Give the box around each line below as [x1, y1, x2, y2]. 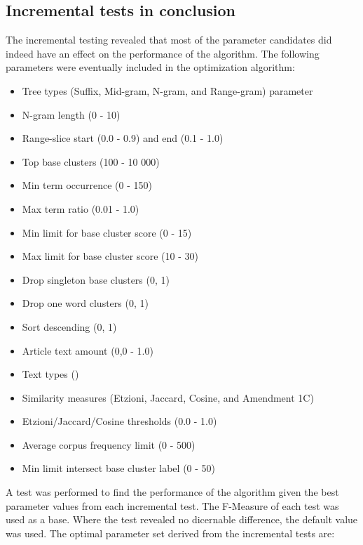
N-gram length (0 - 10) [22, 107, 121, 122]
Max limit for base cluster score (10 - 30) [22, 249, 198, 263]
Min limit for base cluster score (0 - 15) [22, 225, 192, 239]
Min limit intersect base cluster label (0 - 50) [22, 461, 216, 475]
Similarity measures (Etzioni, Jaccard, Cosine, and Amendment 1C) [22, 390, 314, 405]
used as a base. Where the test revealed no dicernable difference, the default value [6, 512, 358, 527]
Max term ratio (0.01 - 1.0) [22, 201, 139, 216]
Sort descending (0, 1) [22, 319, 117, 334]
